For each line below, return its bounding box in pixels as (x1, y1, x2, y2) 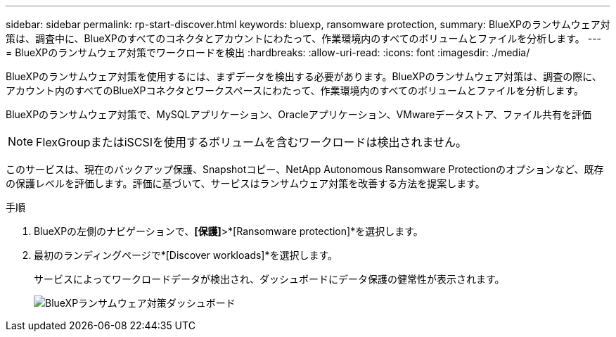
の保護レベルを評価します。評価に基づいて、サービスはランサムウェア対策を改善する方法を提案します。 (6, 177, 485, 189)
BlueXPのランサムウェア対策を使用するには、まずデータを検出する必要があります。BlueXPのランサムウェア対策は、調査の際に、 (6, 70, 602, 82)
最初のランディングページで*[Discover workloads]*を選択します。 (34, 249, 338, 261)
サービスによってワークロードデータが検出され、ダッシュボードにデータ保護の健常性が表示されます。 (34, 273, 505, 285)
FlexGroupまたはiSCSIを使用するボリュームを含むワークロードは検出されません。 (36, 135, 468, 149)
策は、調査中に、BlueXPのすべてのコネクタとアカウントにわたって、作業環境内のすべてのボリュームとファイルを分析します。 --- (6, 32, 602, 44)
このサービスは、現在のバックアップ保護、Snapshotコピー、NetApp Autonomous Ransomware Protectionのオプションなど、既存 (6, 163, 604, 175)
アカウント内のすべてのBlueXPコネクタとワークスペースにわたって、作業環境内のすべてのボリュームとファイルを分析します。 (6, 84, 584, 96)
